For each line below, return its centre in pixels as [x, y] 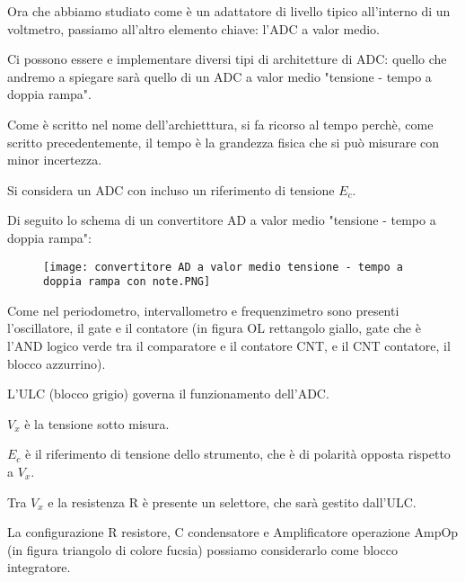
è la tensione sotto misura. [97, 423]
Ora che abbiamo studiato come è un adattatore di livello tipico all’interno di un [229, 11]
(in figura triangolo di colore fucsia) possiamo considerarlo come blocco [202, 549]
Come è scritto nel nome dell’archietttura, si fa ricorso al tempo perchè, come [220, 124]
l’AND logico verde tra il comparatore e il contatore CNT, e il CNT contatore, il [229, 346]
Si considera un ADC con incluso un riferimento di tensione [171, 189]
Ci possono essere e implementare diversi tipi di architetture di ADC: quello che [227, 59]
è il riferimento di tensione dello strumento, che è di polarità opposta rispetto [238, 454]
